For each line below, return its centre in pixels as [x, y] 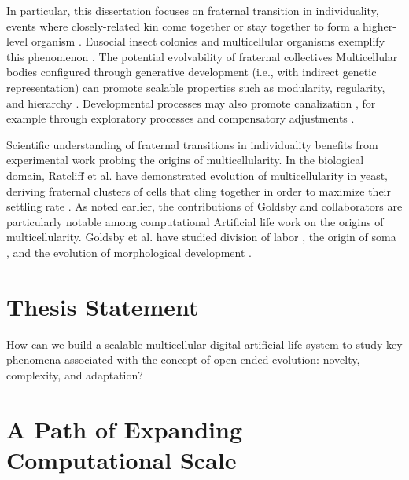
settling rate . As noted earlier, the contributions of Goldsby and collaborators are [204, 206]
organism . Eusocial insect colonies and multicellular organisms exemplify [208, 41]
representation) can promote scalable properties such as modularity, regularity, [196, 87]
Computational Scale [122, 459]
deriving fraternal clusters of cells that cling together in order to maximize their [199, 191]
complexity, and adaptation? [75, 374]
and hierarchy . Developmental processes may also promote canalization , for [191, 103]
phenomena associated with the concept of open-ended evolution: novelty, [183, 359]
